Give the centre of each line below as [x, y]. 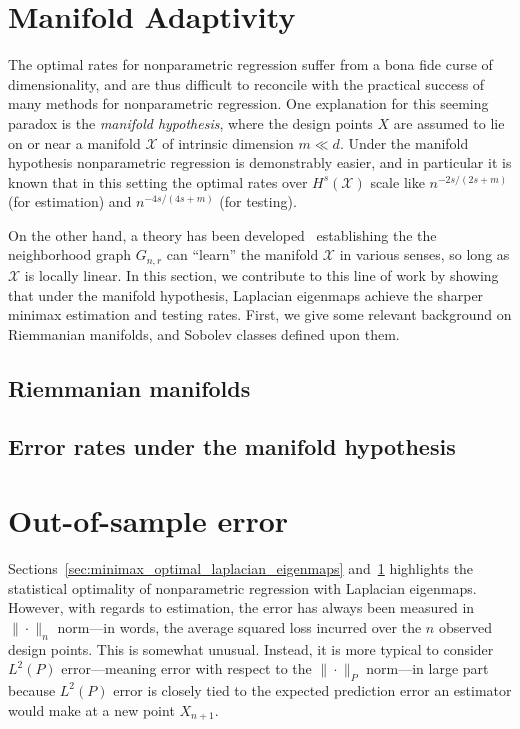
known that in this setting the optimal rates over [158, 181]
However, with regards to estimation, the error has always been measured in [241, 607]
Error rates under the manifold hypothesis [232, 446]
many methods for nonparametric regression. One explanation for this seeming [248, 103]
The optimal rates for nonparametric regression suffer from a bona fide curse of [250, 64]
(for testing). [258, 201]
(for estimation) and [70, 201]
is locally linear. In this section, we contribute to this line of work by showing [261, 274]
